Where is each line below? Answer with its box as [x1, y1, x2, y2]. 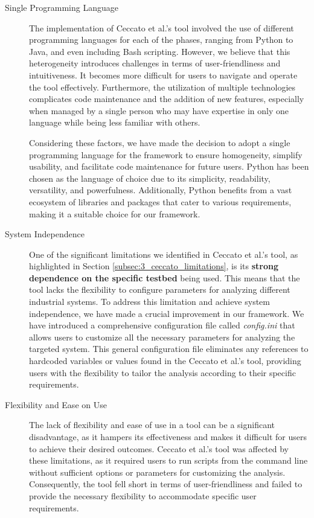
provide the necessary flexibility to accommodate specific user [29, 489, 257, 502]
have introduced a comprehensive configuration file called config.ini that [29, 319, 295, 331]
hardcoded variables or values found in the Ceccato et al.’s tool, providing [29, 354, 301, 367]
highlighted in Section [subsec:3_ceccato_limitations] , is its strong [29, 260, 278, 272]
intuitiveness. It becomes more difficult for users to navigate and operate [29, 68, 298, 81]
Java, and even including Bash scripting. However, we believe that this [29, 45, 290, 57]
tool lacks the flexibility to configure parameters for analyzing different [29, 283, 290, 296]
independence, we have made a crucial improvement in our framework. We [29, 307, 304, 319]
